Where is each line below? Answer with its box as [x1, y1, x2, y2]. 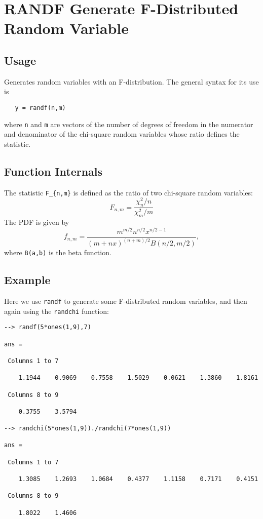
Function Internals [4, 163, 103, 179]
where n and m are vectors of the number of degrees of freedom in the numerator [4, 118, 253, 129]
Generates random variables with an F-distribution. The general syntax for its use [4, 76, 259, 87]
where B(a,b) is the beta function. [4, 247, 111, 258]
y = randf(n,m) [15, 104, 66, 111]
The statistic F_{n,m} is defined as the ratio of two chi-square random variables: [4, 187, 253, 197]
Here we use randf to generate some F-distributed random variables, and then [4, 295, 247, 306]
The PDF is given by [4, 217, 69, 227]
